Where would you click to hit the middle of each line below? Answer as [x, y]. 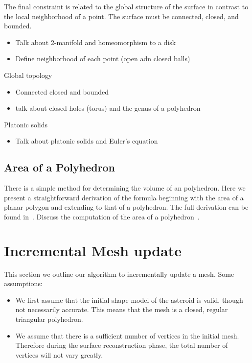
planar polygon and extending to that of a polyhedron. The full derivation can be [126, 207]
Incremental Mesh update [93, 250]
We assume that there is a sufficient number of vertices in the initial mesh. [127, 335]
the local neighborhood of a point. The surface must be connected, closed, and [121, 16]
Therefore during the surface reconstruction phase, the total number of [122, 345]
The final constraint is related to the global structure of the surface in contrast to [126, 6]
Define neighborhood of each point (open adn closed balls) [103, 59]
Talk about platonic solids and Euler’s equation [87, 141]
